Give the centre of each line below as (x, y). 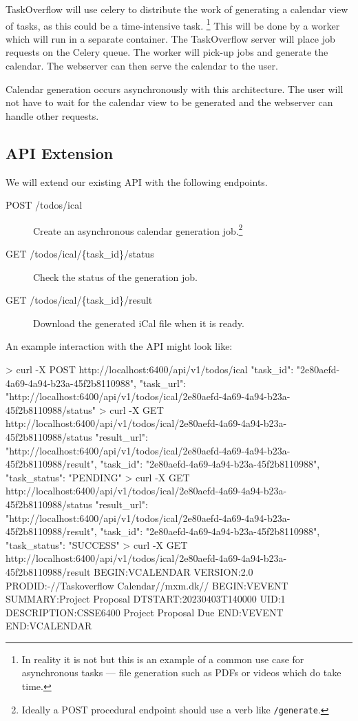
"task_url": (163, 383)
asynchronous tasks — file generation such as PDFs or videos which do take (181, 672)
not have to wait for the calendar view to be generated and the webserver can (169, 102)
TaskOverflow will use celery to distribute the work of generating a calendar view (177, 9)
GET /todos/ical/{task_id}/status (80, 254)
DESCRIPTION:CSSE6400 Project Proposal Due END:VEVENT (145, 612)
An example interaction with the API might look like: (119, 346)
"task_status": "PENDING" (64, 477)
